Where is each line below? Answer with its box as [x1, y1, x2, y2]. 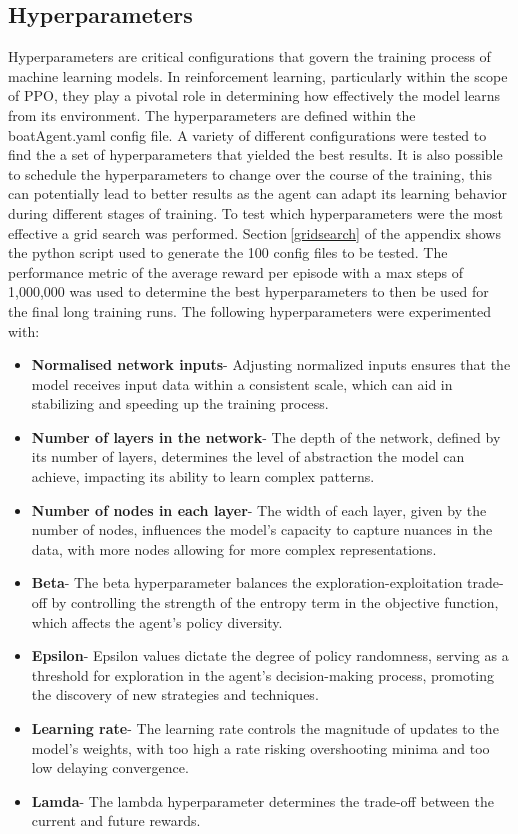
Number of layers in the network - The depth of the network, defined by [31, 426, 501, 447]
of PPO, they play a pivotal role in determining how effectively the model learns [8, 85, 501, 106]
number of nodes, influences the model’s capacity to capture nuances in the [31, 519, 493, 540]
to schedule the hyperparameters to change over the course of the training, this [8, 163, 492, 184]
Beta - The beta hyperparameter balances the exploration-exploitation [31, 572, 463, 593]
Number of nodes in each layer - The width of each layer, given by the [31, 499, 487, 520]
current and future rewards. [31, 810, 201, 831]
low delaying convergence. [31, 757, 189, 778]
